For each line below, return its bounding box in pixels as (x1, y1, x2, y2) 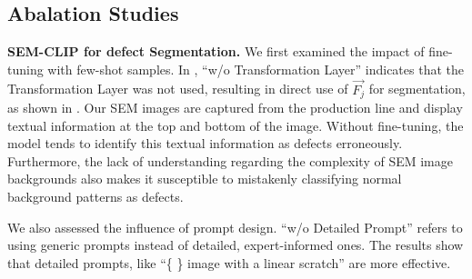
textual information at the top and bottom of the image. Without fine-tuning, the (7, 115, 464, 135)
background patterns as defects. (7, 187, 184, 206)
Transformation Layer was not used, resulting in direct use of (7, 79, 348, 98)
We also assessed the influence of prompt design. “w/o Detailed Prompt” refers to (7, 217, 463, 236)
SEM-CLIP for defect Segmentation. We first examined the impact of (7, 42, 425, 61)
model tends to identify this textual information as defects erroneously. (7, 134, 403, 153)
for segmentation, (368, 79, 466, 98)
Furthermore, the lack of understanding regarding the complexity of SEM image (7, 151, 453, 170)
